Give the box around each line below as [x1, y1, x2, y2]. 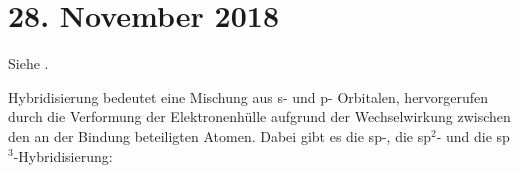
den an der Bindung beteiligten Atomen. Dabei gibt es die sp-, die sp [8, 125, 431, 146]
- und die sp [436, 125, 510, 146]
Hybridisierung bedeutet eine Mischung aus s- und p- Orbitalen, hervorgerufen [8, 86, 489, 107]
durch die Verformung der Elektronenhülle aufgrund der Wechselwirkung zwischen [8, 106, 511, 127]
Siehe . [8, 53, 49, 74]
